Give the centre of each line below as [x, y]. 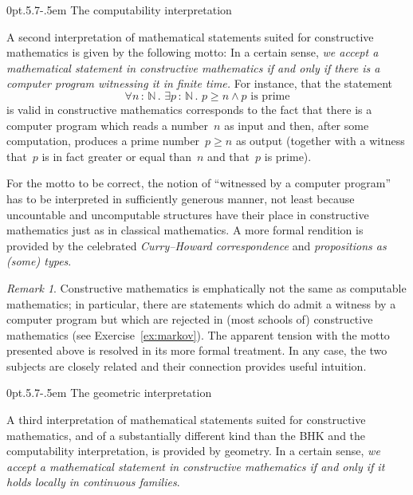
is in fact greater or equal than [117, 156]
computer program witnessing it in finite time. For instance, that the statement [200, 83]
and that [229, 156]
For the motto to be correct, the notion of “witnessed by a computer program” [199, 183]
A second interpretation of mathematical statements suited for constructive [190, 36]
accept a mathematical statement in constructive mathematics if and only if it [196, 466]
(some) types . [39, 261]
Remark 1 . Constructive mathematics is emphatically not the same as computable [206, 287]
